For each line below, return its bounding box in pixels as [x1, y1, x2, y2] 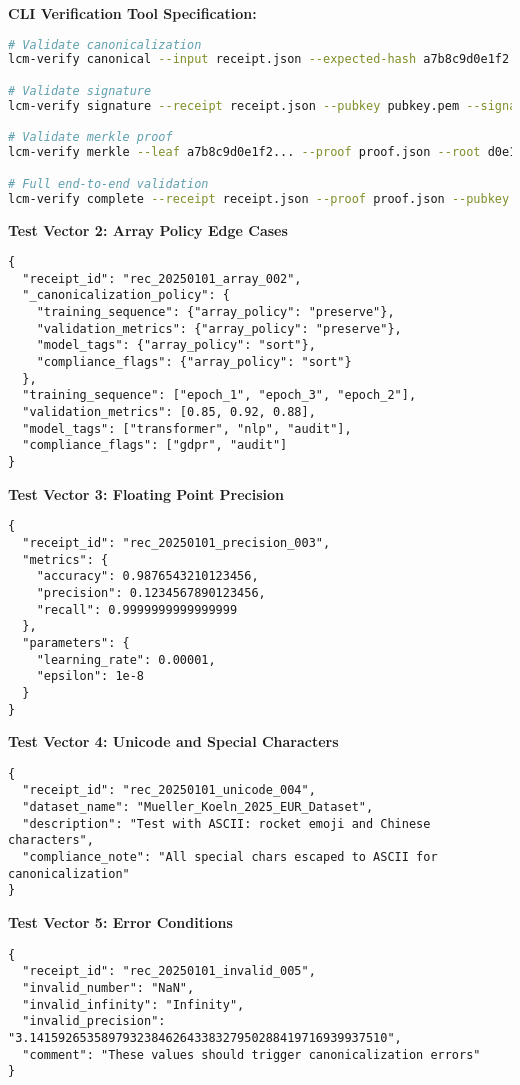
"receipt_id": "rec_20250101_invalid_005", [22, 964, 316, 979]
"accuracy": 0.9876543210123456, [36, 569, 259, 584]
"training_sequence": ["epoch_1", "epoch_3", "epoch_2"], [22, 388, 417, 403]
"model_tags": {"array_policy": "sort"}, [36, 338, 316, 353]
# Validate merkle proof [8, 130, 173, 145]
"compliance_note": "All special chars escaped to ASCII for [22, 850, 438, 865]
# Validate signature [8, 84, 152, 98]
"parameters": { [22, 635, 130, 650]
